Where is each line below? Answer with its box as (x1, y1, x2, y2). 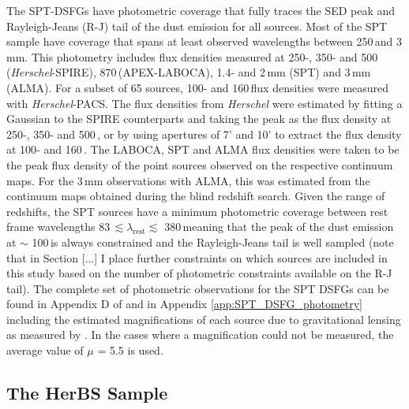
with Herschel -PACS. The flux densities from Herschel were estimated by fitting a (6, 95, 403, 111)
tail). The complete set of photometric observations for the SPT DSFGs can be (6, 280, 389, 296)
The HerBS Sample (6, 381, 168, 405)
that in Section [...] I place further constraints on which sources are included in (6, 249, 388, 266)
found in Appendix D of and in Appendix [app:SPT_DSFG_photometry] (6, 296, 363, 312)
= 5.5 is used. (97, 342, 163, 359)
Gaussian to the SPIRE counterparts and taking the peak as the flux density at (6, 110, 392, 127)
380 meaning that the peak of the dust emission (164, 218, 394, 235)
